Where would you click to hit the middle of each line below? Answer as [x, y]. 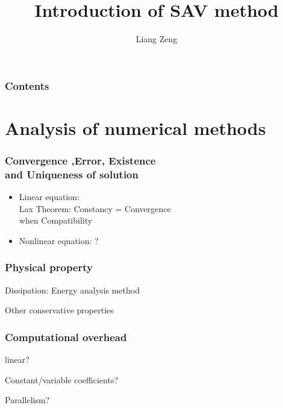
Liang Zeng [157, 39]
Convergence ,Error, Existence [80, 160]
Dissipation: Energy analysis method [72, 290]
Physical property [49, 267]
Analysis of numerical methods [135, 127]
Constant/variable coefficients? [62, 379]
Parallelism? [27, 400]
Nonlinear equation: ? [59, 240]
